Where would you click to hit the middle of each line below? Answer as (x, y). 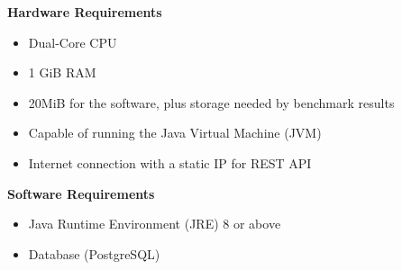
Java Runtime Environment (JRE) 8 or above (155, 224)
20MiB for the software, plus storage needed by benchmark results (211, 102)
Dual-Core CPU (73, 42)
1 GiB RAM (62, 72)
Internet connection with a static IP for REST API (170, 162)
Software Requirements (81, 193)
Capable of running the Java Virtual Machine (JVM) (175, 133)
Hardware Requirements (85, 12)
